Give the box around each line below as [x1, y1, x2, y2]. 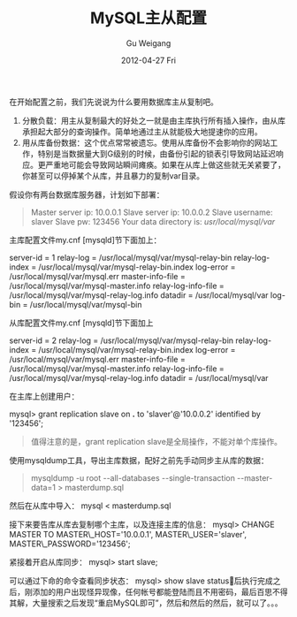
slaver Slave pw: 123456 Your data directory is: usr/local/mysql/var [30, 216, 276, 226]
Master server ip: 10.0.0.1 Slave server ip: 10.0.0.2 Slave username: [30, 207, 273, 217]
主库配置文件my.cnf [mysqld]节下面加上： [9, 234, 162, 245]
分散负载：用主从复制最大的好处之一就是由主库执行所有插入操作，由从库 [21, 115, 286, 126]
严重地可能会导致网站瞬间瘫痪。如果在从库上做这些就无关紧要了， [45, 159, 286, 170]
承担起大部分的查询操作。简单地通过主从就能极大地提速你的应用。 [21, 126, 263, 137]
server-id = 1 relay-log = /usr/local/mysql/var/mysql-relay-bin [9, 252, 232, 263]
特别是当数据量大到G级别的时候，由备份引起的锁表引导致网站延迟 [37, 148, 277, 159]
